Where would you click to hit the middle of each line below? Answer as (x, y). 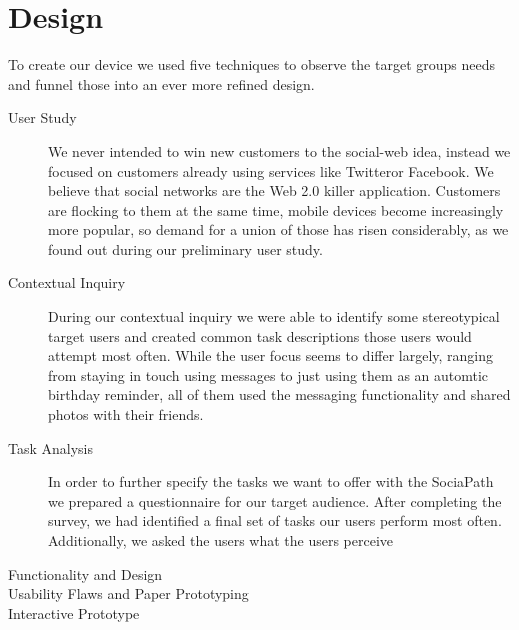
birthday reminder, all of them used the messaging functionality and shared (279, 394)
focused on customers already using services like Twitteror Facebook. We (271, 170)
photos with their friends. (126, 414)
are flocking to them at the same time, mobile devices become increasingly (276, 209)
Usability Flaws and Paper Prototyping (128, 593)
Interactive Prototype (74, 612)
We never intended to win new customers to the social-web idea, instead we (279, 150)
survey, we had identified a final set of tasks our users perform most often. (275, 520)
